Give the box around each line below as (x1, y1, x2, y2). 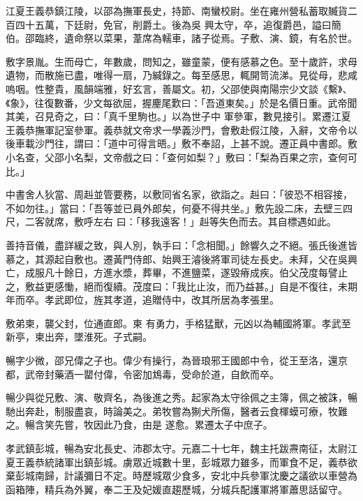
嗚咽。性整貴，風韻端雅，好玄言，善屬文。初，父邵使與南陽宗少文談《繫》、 (6, 81, 353, 96)
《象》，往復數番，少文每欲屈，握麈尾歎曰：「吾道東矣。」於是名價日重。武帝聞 (6, 95, 357, 110)
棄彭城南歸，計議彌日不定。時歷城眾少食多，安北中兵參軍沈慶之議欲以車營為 (6, 468, 357, 483)
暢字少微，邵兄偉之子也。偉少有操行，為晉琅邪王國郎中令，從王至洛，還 (6, 353, 338, 368)
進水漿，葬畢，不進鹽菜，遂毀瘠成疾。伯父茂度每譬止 (103, 265, 348, 280)
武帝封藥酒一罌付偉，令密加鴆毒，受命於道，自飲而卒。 (24, 366, 279, 381)
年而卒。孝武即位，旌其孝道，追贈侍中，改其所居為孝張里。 (6, 292, 279, 307)
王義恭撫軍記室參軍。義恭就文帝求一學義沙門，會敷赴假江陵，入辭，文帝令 (6, 122, 348, 137)
